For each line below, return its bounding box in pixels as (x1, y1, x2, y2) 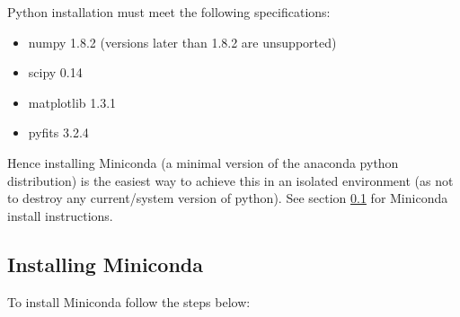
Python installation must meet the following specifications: (7, 3, 331, 21)
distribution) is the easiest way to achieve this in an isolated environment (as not (7, 171, 454, 189)
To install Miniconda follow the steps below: (7, 292, 251, 311)
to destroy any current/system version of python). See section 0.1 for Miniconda (7, 189, 448, 207)
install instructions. (7, 206, 113, 225)
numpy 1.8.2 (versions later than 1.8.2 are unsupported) (28, 32, 337, 51)
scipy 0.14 (28, 63, 83, 82)
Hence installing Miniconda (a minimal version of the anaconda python (7, 153, 399, 172)
